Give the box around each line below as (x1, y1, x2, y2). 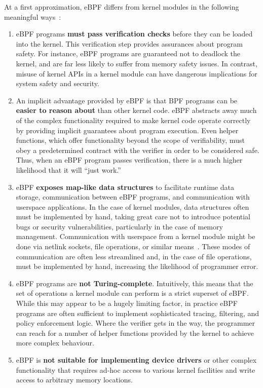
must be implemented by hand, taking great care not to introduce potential (16, 211, 251, 222)
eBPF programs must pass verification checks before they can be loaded (16, 28, 253, 39)
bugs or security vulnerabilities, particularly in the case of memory (16, 221, 223, 231)
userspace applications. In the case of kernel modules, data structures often (16, 201, 249, 212)
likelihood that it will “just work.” (16, 164, 121, 175)
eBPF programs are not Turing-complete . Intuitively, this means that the (16, 278, 253, 288)
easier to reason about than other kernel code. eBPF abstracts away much (16, 105, 257, 115)
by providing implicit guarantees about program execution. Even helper (16, 125, 239, 135)
